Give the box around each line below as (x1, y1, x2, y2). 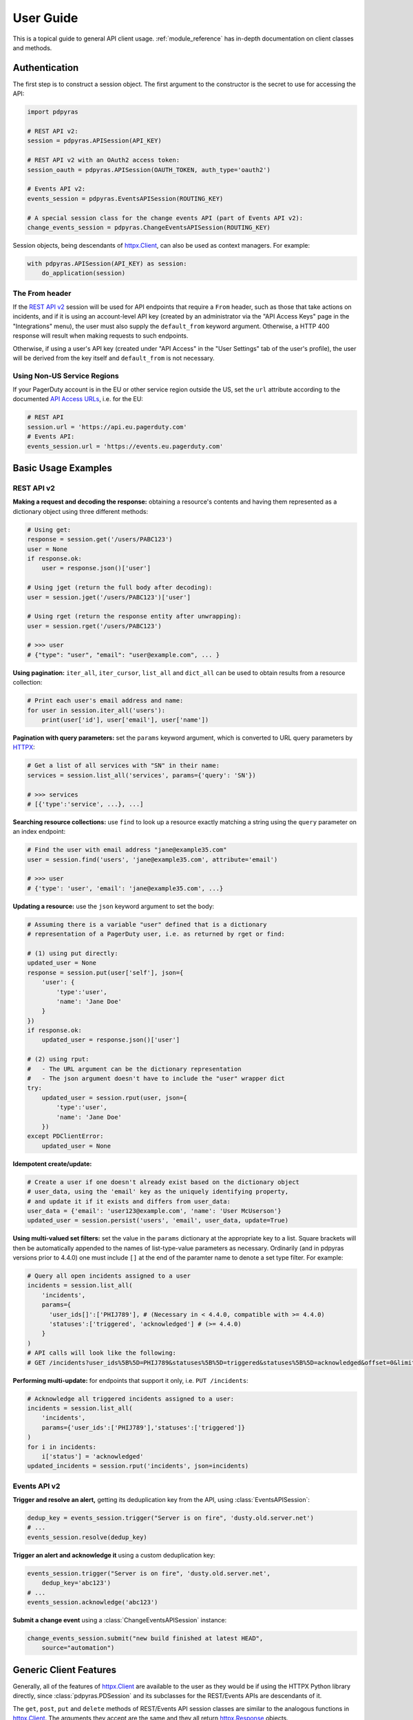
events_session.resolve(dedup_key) (27, 1533, 147, 1541)
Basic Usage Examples (12, 462, 113, 474)
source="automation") (41, 1644, 115, 1652)
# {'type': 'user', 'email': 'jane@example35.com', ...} (27, 884, 224, 892)
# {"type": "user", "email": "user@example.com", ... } (27, 651, 220, 658)
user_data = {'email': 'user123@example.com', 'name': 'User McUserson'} (27, 1207, 282, 1214)
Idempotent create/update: (12, 1159, 92, 1168)
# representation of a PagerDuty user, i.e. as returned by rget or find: (27, 930, 286, 938)
